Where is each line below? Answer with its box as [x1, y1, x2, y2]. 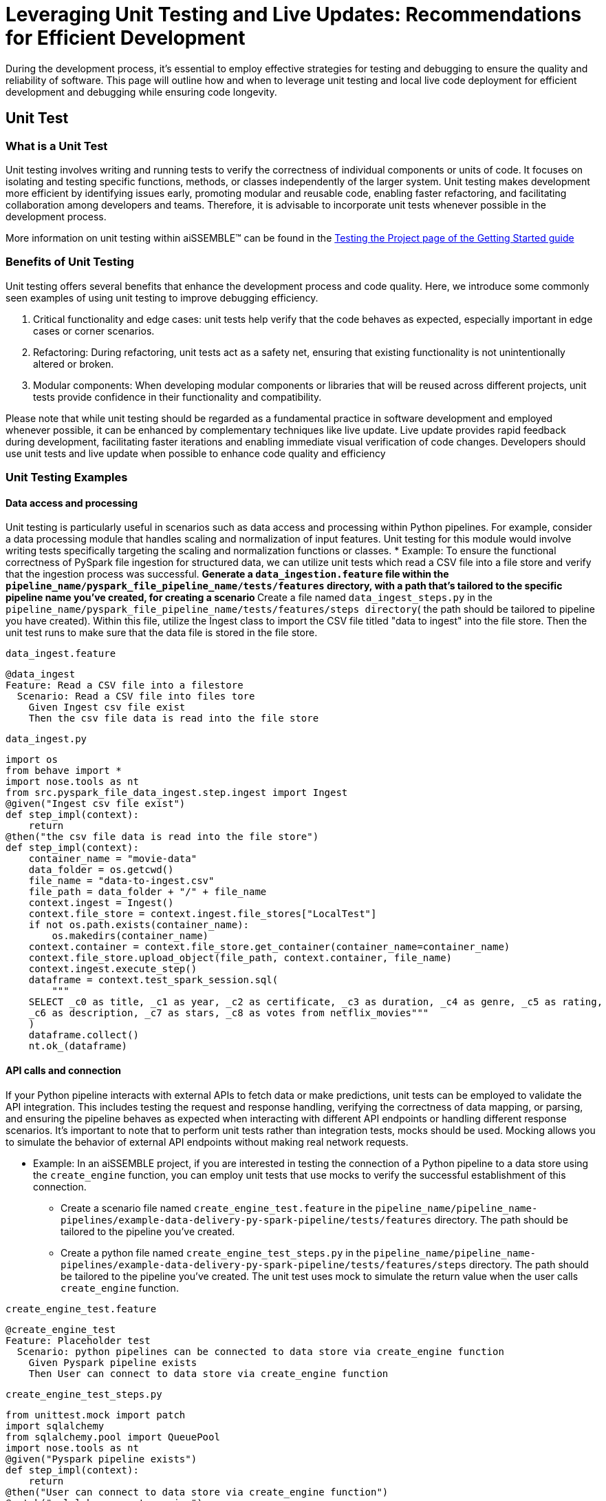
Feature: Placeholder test [6, 1334, 151, 1346]
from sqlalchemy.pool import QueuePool [6, 1431, 220, 1442]
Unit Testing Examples [6, 470, 128, 485]
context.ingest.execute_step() [28, 963, 197, 975]
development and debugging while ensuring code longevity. [6, 85, 277, 98]
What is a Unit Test [6, 138, 108, 153]
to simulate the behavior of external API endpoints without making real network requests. [6, 1135, 409, 1148]
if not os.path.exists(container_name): [28, 919, 250, 931]
